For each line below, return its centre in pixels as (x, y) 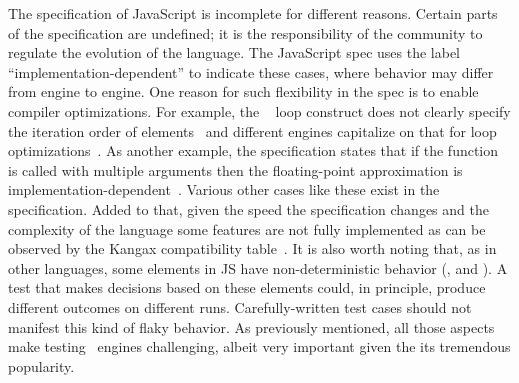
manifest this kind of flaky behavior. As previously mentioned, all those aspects (251, 326)
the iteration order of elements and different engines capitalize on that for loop (252, 130)
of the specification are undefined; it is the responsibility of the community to (245, 32)
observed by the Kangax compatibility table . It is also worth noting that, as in (252, 248)
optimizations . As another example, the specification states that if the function (253, 150)
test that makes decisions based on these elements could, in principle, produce (247, 287)
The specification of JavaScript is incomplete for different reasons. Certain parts (253, 13)
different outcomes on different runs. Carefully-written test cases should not (240, 306)
